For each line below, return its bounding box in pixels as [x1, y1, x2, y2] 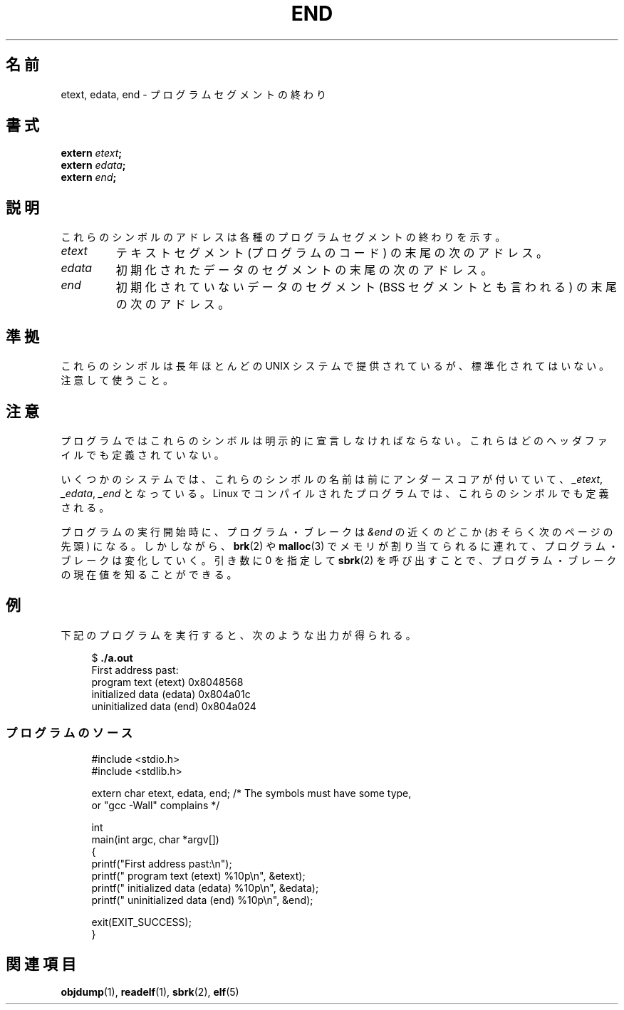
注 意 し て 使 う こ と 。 [61, 374, 173, 387]
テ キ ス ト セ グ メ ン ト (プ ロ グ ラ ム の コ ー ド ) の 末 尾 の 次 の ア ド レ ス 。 [115, 246, 548, 261]
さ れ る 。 [61, 501, 110, 514]
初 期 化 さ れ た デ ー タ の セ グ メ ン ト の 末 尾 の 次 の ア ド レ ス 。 [115, 263, 493, 278]
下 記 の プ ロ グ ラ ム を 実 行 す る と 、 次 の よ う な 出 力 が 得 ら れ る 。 [61, 628, 416, 641]
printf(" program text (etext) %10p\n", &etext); [91, 869, 306, 882]
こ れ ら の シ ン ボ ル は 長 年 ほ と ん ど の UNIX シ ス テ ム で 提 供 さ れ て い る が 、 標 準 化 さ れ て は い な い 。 [61, 360, 610, 373]
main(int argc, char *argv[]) [91, 833, 219, 845]
